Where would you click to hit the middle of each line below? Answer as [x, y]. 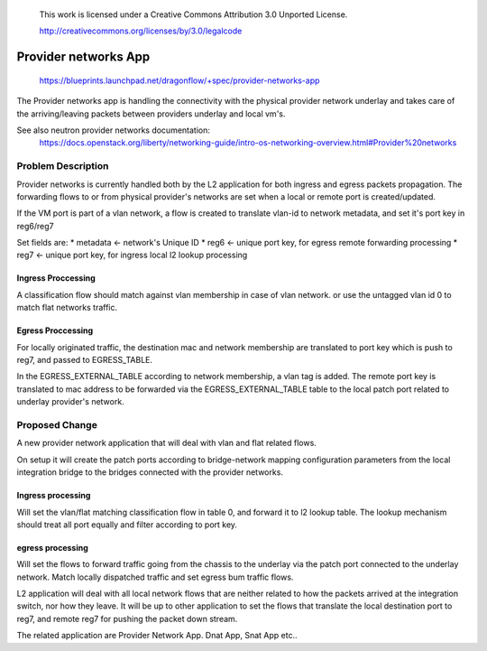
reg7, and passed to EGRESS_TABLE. [85, 360]
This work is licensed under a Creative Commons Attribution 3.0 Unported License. [193, 14]
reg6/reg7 [35, 226]
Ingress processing [54, 496]
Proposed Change [57, 424]
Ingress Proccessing [56, 278]
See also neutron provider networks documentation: [114, 130]
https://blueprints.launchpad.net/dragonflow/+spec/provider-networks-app [179, 80]
